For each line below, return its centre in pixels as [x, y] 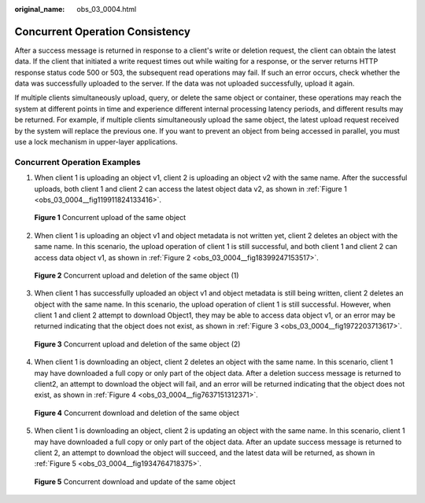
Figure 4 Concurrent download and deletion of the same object [137, 413]
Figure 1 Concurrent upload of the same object [110, 218]
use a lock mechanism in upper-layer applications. [96, 142]
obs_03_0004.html [107, 9]
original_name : [40, 9]
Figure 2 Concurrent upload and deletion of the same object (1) [137, 275]
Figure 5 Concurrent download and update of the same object [135, 481]
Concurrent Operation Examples [78, 162]
